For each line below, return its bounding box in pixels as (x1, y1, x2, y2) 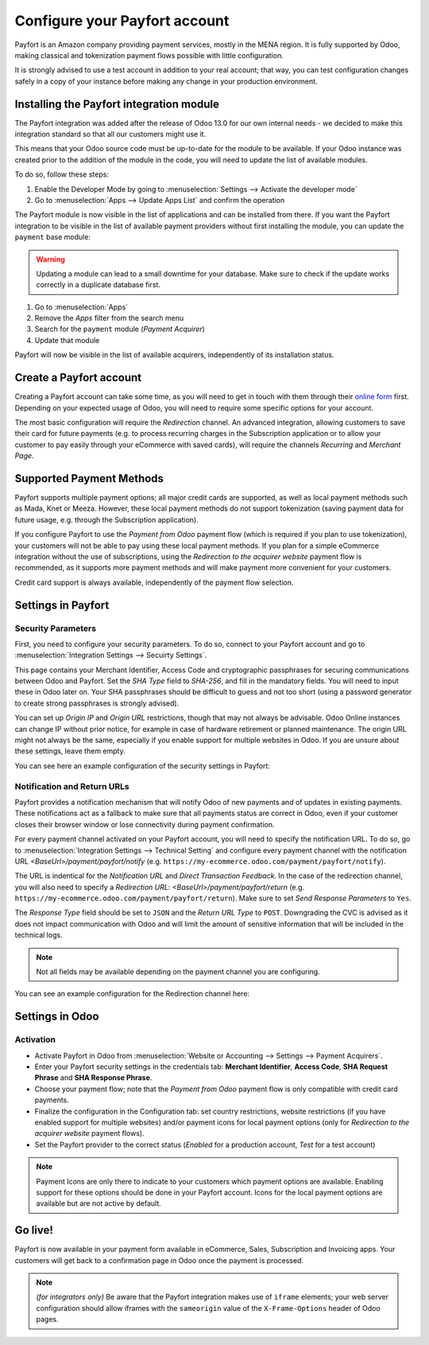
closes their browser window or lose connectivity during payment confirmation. (14, 819, 275, 829)
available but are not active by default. (36, 1199, 162, 1208)
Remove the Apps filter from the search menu (34, 313, 184, 323)
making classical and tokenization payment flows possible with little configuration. (14, 50, 284, 60)
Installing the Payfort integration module (14, 97, 220, 111)
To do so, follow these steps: (14, 169, 109, 179)
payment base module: (14, 232, 91, 242)
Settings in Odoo (14, 1010, 99, 1024)
